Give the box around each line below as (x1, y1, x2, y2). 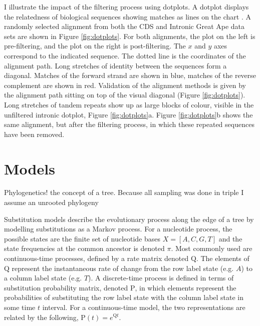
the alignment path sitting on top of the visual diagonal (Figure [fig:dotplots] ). (4, 89, 245, 100)
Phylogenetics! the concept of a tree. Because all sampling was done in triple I (4, 187, 244, 197)
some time (4, 301, 36, 312)
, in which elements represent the (135, 282, 236, 292)
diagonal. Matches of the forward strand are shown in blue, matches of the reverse (4, 70, 256, 80)
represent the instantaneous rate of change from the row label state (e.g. (12, 262, 234, 273)
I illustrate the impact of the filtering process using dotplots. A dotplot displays (4, 1, 249, 11)
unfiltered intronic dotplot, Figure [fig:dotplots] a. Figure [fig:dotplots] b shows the (4, 109, 253, 119)
